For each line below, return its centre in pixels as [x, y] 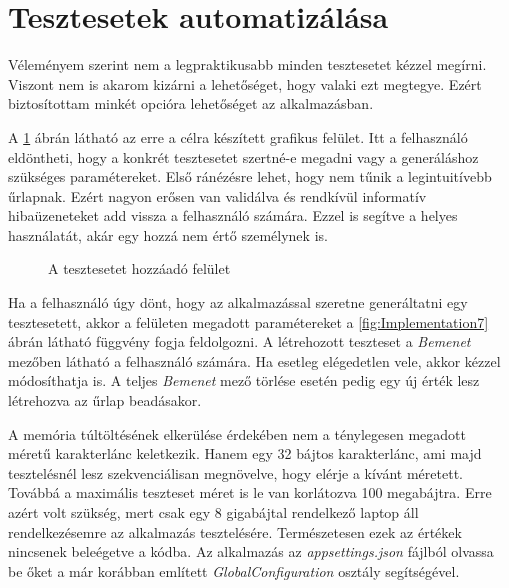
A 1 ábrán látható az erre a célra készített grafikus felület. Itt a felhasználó [238, 136]
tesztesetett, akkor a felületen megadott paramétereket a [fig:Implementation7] [248, 321]
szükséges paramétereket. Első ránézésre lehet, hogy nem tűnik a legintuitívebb [250, 176]
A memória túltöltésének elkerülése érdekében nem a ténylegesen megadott [237, 433]
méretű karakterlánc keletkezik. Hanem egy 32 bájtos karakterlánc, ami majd [245, 453]
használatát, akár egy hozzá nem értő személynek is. [168, 234]
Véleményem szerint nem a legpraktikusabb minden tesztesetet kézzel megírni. [247, 64]
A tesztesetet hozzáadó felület [139, 268]
